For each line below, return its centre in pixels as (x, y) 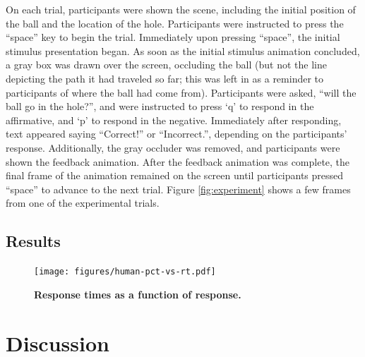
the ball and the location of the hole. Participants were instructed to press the (175, 23)
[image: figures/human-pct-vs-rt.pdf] (125, 272)
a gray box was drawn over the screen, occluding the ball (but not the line (166, 65)
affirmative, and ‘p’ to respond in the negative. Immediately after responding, (174, 120)
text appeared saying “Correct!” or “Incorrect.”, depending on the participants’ (176, 134)
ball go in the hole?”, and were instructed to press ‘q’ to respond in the (160, 106)
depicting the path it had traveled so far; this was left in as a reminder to (165, 78)
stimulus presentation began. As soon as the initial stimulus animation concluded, (183, 50)
